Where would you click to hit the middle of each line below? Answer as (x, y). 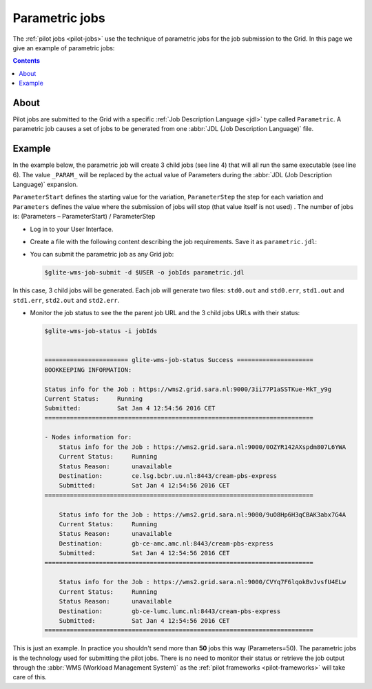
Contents (27, 61)
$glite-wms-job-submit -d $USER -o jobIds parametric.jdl (144, 273)
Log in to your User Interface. (72, 229)
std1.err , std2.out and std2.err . (66, 300)
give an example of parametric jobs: (64, 48)
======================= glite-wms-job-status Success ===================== (179, 360)
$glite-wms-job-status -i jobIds (101, 331)
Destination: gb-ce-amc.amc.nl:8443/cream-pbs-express (166, 543)
